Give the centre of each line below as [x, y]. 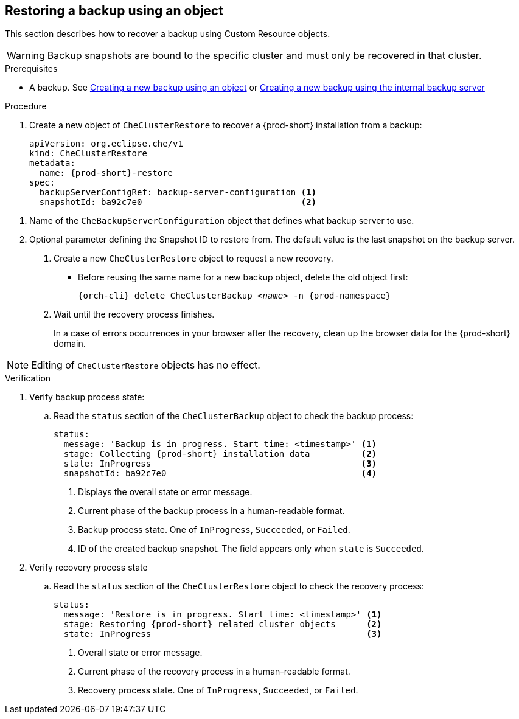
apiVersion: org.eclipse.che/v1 [106, 144]
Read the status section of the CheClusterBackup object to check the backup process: [234, 416]
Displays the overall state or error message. [165, 492]
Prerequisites [31, 69]
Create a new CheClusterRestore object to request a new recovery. [193, 259]
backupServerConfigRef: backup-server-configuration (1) [178, 193]
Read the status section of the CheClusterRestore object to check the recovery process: [239, 586]
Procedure [26, 106]
